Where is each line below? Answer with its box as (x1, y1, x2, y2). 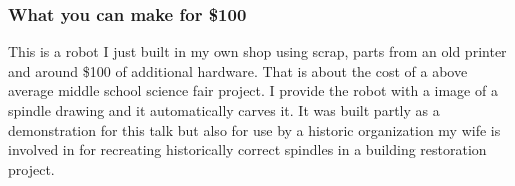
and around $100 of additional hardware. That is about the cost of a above (8, 60, 468, 81)
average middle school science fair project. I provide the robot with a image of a (8, 80, 498, 101)
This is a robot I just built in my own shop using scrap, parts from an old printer (8, 41, 507, 62)
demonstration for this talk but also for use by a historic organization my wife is (8, 119, 501, 140)
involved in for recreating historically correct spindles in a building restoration (8, 139, 487, 160)
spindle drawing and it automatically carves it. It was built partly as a (8, 100, 440, 120)
